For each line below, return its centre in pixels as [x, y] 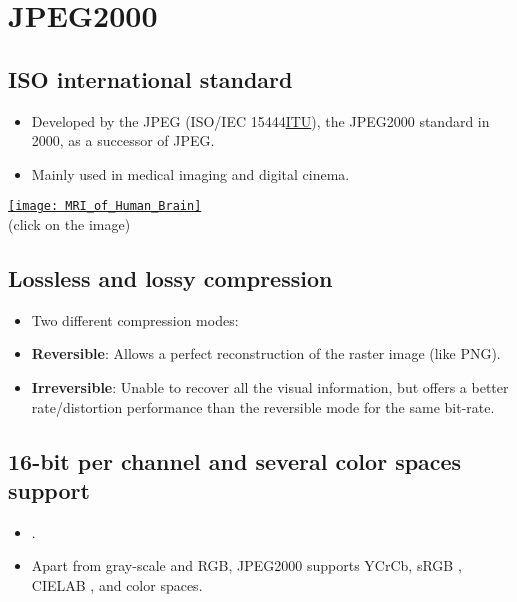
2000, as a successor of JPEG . [123, 140]
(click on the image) [69, 224]
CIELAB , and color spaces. [117, 584]
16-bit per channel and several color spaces [235, 460]
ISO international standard [150, 78]
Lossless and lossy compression [170, 278]
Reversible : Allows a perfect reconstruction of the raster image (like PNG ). [266, 353]
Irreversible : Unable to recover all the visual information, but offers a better [270, 387]
